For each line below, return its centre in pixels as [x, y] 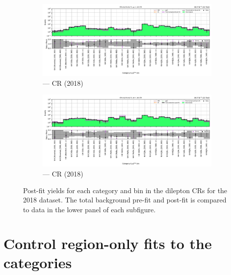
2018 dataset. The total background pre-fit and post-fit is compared [125, 200]
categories [38, 262]
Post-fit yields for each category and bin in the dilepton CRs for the [125, 190]
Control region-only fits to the [108, 243]
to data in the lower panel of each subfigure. [90, 209]
